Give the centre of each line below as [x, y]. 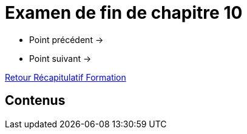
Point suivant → [60, 58]
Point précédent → [66, 39]
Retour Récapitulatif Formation [66, 77]
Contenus [35, 101]
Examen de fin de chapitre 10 [124, 13]
